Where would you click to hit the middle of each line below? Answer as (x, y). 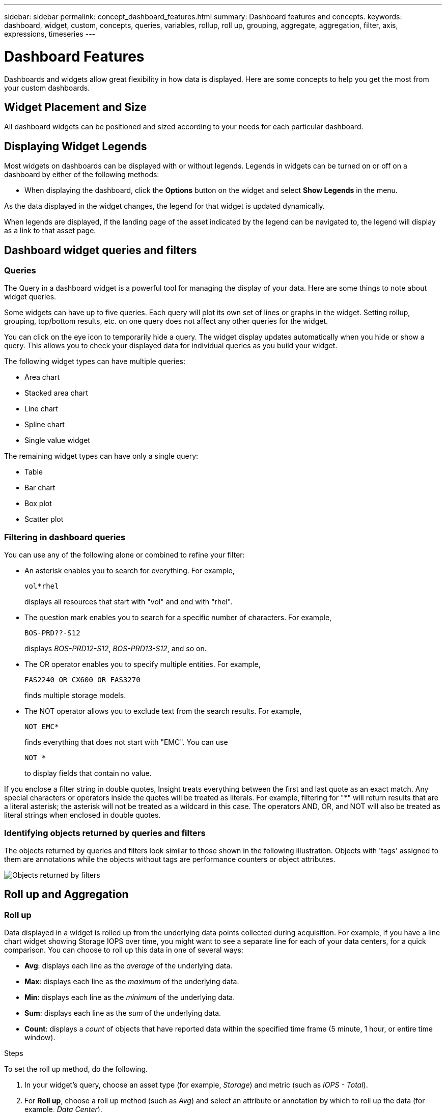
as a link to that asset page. (50, 231)
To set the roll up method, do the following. (76, 1069)
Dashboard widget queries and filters (101, 250)
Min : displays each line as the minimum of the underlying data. (130, 997)
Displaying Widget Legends (76, 146)
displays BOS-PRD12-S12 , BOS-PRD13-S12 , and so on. (116, 649)
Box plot (38, 504)
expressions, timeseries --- (50, 34)
